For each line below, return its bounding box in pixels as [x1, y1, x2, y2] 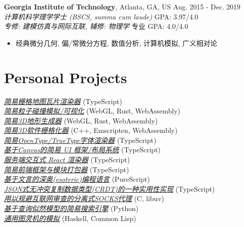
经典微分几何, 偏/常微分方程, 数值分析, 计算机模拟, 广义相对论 [15, 37, 218, 48]
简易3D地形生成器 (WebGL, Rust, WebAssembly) [4, 115, 158, 125]
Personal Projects [4, 67, 127, 87]
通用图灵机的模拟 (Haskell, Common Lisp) [4, 213, 136, 223]
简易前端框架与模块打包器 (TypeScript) [4, 164, 129, 174]
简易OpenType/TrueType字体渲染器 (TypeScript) [4, 134, 157, 145]
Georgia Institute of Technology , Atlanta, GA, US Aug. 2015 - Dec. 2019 [4, 1, 241, 11]
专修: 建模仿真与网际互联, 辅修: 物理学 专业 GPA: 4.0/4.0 [4, 21, 188, 31]
